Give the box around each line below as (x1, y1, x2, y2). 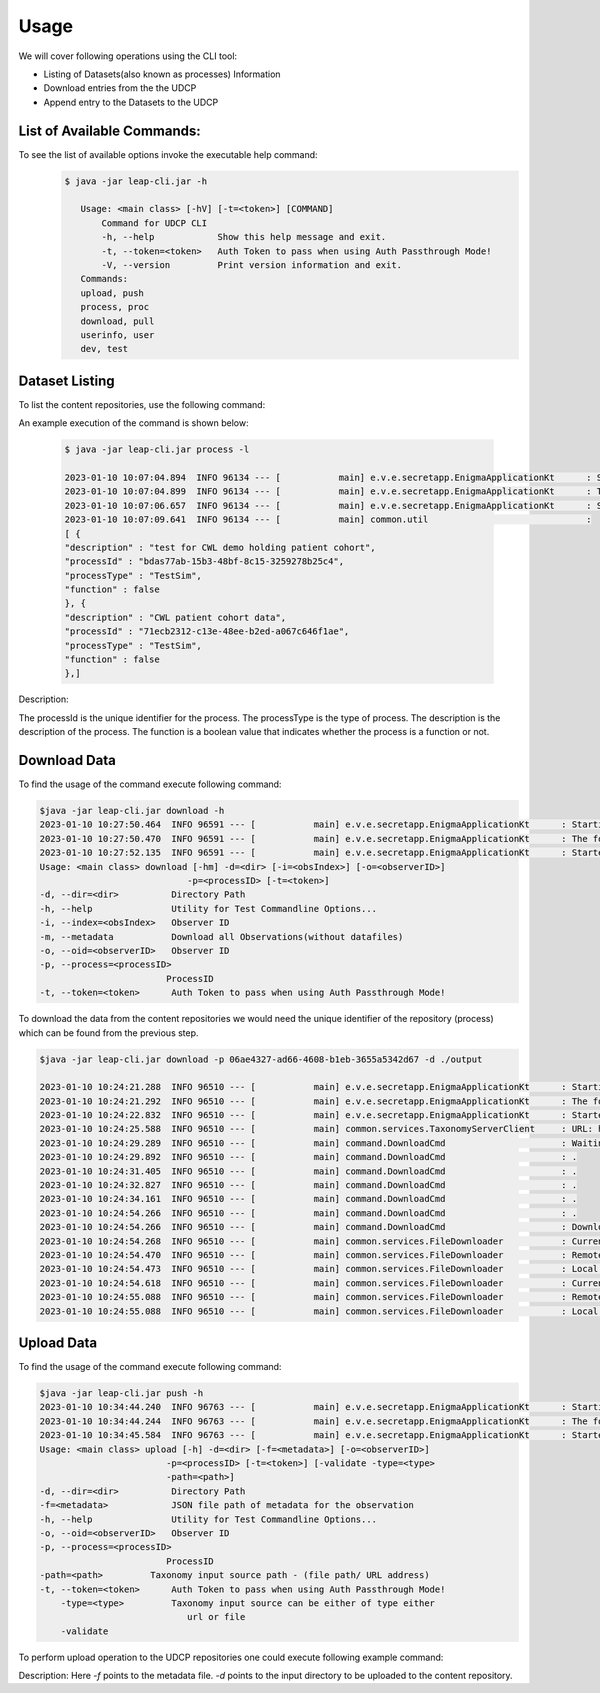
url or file (186, 1611, 246, 1623)
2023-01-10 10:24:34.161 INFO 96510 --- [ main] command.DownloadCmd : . (39, 1193, 578, 1205)
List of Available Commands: (18, 122, 202, 139)
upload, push (80, 287, 145, 299)
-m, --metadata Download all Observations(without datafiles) (39, 931, 404, 942)
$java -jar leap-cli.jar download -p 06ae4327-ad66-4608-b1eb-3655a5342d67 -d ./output (39, 1053, 483, 1065)
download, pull (80, 315, 155, 327)
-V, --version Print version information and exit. (101, 259, 403, 270)
